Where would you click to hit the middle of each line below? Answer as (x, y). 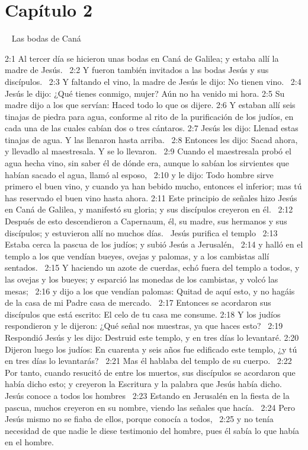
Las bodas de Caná (46, 38)
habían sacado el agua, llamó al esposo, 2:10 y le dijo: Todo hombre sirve (139, 174)
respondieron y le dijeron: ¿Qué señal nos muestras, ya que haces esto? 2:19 (144, 326)
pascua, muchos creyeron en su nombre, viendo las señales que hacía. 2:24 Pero (150, 407)
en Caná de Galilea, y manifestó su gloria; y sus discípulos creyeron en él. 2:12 (149, 209)
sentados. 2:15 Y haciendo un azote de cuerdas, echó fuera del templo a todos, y (152, 267)
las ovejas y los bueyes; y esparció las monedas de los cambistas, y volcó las (142, 279)
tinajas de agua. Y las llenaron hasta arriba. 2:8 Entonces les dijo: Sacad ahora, (151, 139)
